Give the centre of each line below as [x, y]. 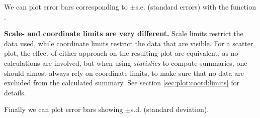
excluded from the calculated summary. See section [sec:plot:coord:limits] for [122, 83]
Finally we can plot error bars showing [64, 109]
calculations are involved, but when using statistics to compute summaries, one [126, 63]
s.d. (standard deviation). [170, 109]
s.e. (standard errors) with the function [196, 7]
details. [15, 92]
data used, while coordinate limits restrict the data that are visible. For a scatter [129, 43]
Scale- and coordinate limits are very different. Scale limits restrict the [124, 33]
